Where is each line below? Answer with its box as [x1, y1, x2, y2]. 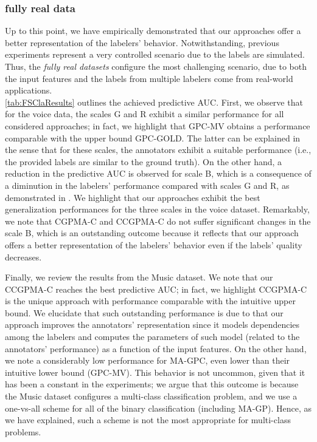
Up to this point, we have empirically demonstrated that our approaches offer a [5, 24, 301, 37]
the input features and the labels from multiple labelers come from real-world [5, 72, 293, 84]
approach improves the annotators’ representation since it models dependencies [5, 318, 300, 331]
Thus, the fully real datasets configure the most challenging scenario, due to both [5, 60, 307, 72]
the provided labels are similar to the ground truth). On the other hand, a [5, 155, 282, 168]
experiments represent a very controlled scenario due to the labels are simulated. [5, 48, 305, 61]
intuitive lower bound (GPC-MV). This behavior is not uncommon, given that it [5, 365, 305, 378]
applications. [5, 84, 52, 97]
